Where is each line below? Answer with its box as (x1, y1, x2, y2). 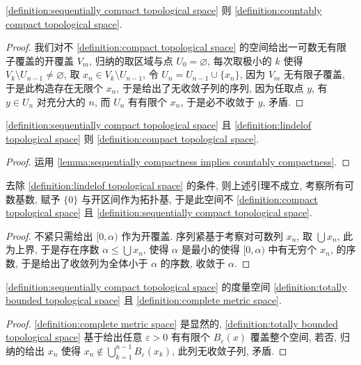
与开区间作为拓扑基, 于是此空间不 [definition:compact (81, 191, 318, 206)
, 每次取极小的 (207, 53, 272, 67)
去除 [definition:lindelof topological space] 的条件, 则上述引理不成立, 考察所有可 (6, 177, 355, 192)
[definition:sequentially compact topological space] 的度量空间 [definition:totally (6, 279, 347, 293)
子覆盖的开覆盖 (6, 53, 74, 67)
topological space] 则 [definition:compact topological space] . (6, 131, 259, 145)
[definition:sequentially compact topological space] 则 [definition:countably (6, 3, 322, 17)
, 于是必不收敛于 (180, 94, 255, 108)
